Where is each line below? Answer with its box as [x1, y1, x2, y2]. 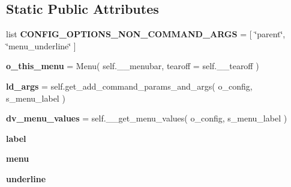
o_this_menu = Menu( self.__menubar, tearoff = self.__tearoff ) [6, 60, 259, 72]
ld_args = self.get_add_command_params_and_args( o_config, [6, 79, 253, 92]
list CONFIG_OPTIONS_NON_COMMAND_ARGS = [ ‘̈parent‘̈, [6, 28, 286, 40]
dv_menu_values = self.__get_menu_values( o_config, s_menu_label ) [6, 112, 287, 124]
